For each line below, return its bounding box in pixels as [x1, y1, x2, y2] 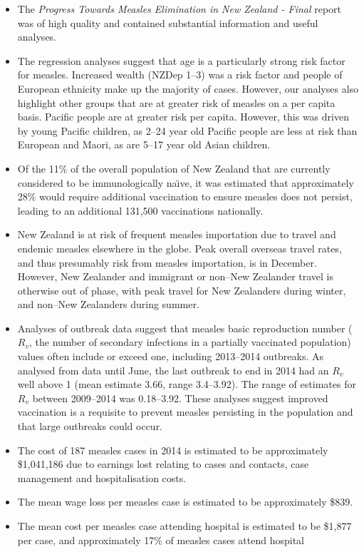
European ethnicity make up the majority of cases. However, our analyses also [17, 81, 359, 96]
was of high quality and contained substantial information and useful [17, 15, 318, 30]
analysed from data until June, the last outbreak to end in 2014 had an [17, 362, 329, 377]
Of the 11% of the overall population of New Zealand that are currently [17, 160, 331, 175]
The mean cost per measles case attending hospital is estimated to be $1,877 [17, 518, 352, 533]
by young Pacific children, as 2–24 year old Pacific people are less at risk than [17, 123, 358, 138]
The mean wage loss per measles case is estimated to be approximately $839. [17, 494, 353, 509]
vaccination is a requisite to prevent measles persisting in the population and [17, 404, 353, 419]
